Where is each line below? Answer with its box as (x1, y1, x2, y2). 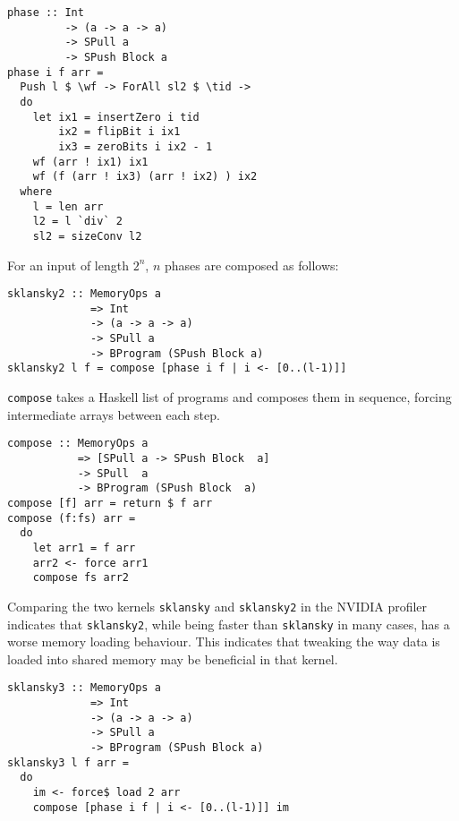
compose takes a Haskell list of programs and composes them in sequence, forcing (7, 388, 452, 406)
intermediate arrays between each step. (7, 405, 220, 423)
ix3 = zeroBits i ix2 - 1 (58, 140, 213, 153)
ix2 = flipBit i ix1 (58, 125, 181, 139)
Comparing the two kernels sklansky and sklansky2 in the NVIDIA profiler (7, 596, 428, 615)
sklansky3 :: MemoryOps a (7, 681, 161, 695)
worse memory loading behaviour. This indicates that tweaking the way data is (7, 632, 440, 651)
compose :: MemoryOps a (7, 437, 149, 450)
